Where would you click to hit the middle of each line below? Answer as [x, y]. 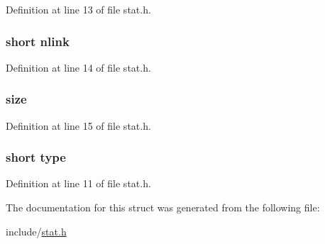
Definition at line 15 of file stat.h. [78, 125]
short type [36, 157]
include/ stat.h [36, 231]
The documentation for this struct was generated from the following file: [163, 207]
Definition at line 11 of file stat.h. [78, 183]
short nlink [38, 41]
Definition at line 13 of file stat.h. [78, 9]
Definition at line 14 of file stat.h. [78, 67]
